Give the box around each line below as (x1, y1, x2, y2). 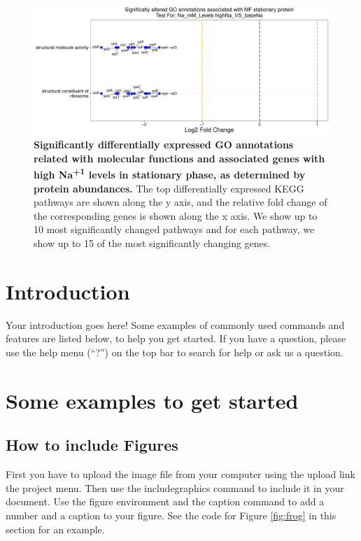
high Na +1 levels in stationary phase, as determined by (34, 165, 306, 182)
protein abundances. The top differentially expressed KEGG (34, 181, 304, 195)
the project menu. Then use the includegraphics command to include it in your (6, 480, 344, 495)
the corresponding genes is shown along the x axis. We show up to (34, 208, 318, 223)
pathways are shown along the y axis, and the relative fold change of (34, 195, 327, 209)
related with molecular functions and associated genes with (34, 150, 325, 165)
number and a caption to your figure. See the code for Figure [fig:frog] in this (6, 507, 337, 522)
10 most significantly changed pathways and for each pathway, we (34, 222, 315, 237)
